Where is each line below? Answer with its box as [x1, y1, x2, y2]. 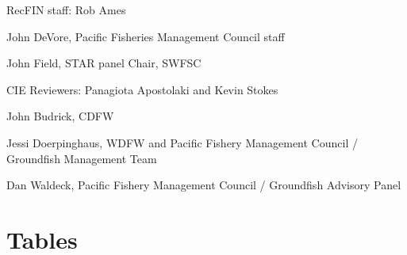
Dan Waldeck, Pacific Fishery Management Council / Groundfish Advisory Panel [6, 177, 401, 193]
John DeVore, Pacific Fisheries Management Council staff [6, 28, 285, 44]
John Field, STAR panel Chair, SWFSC [6, 55, 202, 71]
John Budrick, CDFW [6, 108, 114, 124]
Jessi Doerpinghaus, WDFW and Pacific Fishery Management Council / [6, 134, 358, 150]
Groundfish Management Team [6, 150, 157, 166]
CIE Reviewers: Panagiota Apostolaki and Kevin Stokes [6, 81, 278, 97]
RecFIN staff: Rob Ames [6, 2, 126, 17]
